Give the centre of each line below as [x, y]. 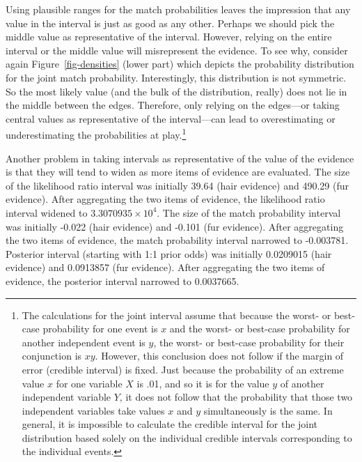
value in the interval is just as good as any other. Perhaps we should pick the [170, 23]
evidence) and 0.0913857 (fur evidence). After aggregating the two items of [165, 267]
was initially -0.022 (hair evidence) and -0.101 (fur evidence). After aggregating [175, 226]
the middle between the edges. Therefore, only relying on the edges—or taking [173, 105]
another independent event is [84, 342]
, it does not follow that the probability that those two [236, 397]
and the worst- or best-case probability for [260, 329]
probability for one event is [100, 329]
